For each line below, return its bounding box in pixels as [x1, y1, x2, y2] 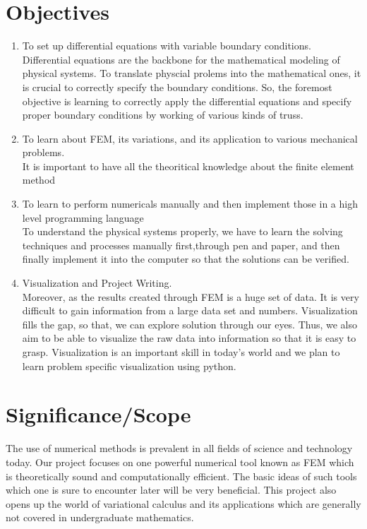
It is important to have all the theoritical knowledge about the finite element [22, 158, 354, 173]
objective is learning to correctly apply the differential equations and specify [22, 93, 352, 108]
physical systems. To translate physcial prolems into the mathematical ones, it [22, 66, 361, 81]
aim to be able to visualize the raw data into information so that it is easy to [22, 331, 356, 345]
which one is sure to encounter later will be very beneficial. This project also [6, 482, 337, 497]
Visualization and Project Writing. [22, 275, 172, 290]
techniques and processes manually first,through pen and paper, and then [22, 237, 340, 252]
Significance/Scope [6, 400, 191, 429]
